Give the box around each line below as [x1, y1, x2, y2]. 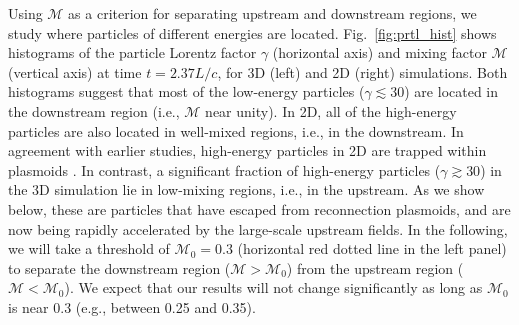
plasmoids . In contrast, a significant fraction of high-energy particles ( [8, 159, 441, 180]
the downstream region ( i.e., [8, 100, 180, 121]
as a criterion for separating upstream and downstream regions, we [68, 3, 477, 23]
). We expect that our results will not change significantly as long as [64, 277, 483, 298]
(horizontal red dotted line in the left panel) [237, 238, 507, 259]
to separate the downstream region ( [8, 257, 231, 278]
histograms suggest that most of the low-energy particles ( [8, 81, 365, 102]
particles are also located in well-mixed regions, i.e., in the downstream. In [8, 120, 464, 141]
